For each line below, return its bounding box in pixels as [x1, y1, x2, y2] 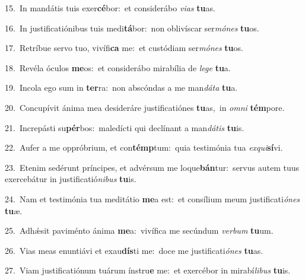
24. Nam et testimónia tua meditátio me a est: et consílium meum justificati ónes [5, 192, 300, 205]
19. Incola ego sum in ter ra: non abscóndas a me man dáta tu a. [5, 81, 238, 94]
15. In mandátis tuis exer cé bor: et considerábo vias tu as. [5, 2, 215, 14]
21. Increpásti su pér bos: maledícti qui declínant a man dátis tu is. [5, 121, 244, 133]
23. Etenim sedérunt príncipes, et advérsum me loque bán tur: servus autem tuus [5, 161, 299, 173]
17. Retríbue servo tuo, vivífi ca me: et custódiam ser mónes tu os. [5, 42, 243, 54]
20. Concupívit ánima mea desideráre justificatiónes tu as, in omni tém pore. [5, 101, 285, 113]
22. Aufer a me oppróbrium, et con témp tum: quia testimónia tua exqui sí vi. [5, 141, 283, 154]
